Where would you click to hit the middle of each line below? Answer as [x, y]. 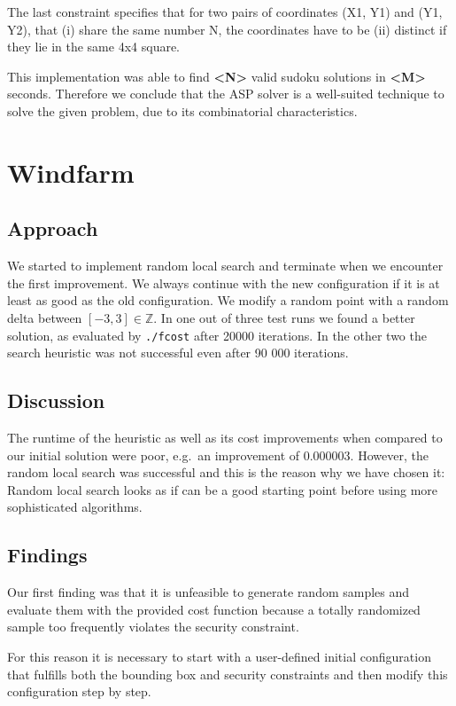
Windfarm [71, 172]
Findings [47, 555]
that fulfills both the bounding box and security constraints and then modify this [228, 674]
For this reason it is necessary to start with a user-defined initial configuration [219, 656]
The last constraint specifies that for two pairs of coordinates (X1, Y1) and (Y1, [225, 12]
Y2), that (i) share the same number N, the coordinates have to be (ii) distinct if [227, 29]
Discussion [56, 400]
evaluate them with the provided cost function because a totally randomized [214, 609]
